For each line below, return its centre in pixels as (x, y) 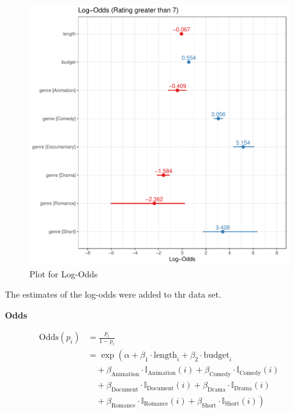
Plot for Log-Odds (64, 273)
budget (217, 356)
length (165, 356)
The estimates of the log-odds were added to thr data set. (113, 294)
